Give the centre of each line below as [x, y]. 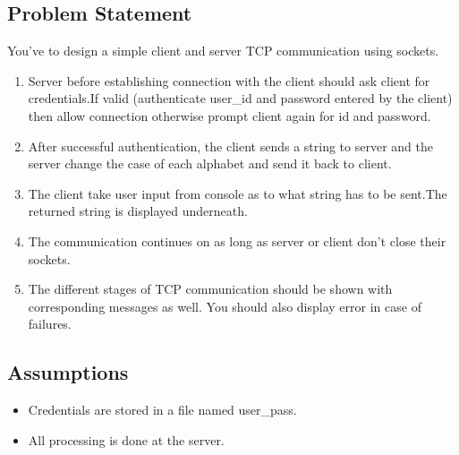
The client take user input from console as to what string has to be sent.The [238, 193]
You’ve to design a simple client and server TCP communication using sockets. [223, 51]
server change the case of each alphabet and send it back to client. [210, 163]
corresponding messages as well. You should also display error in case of [225, 306]
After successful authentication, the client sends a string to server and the [230, 146]
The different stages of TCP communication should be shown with [210, 289]
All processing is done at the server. [126, 439]
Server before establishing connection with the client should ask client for [229, 80]
